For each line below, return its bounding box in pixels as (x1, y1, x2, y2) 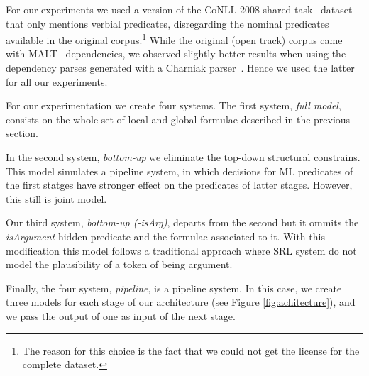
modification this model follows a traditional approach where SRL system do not (6, 243, 357, 258)
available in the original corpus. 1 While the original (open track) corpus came (6, 31, 343, 47)
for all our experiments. (6, 74, 108, 89)
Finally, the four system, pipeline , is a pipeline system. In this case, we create (6, 280, 342, 295)
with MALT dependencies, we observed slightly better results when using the (6, 46, 346, 61)
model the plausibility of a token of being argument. (6, 257, 233, 272)
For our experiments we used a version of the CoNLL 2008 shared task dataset (6, 2, 353, 16)
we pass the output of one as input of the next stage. (6, 308, 236, 323)
